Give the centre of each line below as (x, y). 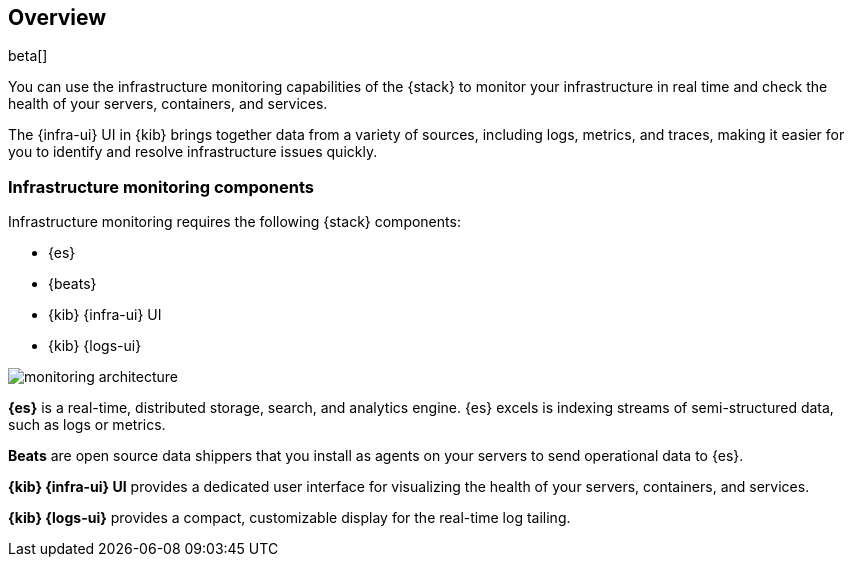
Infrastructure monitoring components (161, 186)
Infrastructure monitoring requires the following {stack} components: (234, 222)
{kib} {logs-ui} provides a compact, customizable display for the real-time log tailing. (289, 518)
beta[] (28, 56)
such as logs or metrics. (87, 425)
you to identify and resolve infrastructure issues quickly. (193, 152)
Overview (57, 17)
